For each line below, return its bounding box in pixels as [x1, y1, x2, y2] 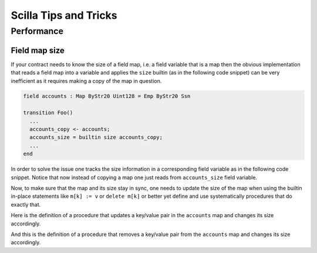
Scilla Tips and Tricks [11, 9, 117, 22]
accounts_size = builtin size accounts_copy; [29, 134, 163, 141]
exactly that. [11, 201, 41, 208]
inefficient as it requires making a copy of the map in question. [11, 77, 162, 85]
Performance [11, 26, 64, 36]
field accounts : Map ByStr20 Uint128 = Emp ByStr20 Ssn [23, 93, 191, 100]
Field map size [11, 45, 65, 55]
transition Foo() [23, 109, 73, 116]
